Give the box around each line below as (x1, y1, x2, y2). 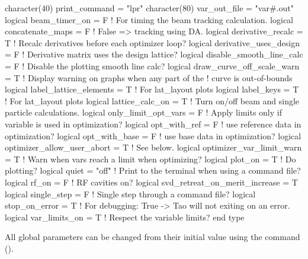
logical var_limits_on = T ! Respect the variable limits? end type (5, 210, 245, 223)
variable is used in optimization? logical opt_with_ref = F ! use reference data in (5, 117, 301, 130)
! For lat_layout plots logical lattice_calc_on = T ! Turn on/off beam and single (5, 94, 300, 107)
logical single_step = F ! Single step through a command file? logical (5, 187, 256, 200)
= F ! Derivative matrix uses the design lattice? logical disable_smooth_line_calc (5, 48, 303, 60)
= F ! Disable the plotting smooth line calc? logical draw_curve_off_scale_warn (5, 59, 300, 72)
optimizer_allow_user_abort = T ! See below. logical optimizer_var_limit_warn (5, 141, 302, 154)
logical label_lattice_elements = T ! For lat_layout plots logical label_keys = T (5, 83, 299, 95)
